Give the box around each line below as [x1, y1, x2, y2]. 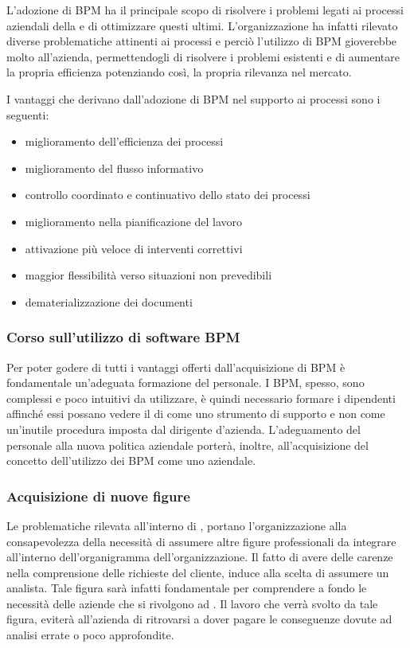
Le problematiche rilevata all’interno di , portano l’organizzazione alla [6, 517, 347, 533]
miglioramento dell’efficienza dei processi [25, 133, 224, 150]
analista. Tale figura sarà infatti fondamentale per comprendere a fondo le [6, 580, 367, 596]
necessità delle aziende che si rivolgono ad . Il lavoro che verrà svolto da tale [6, 595, 378, 611]
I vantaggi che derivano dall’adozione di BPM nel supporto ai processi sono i [6, 90, 381, 107]
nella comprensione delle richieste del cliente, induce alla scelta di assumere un [6, 564, 389, 580]
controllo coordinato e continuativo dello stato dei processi [25, 186, 310, 203]
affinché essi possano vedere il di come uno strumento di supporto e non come [6, 405, 385, 422]
